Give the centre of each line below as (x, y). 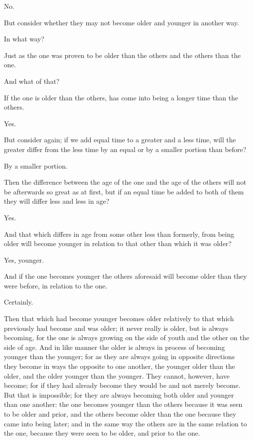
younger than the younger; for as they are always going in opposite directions (119, 356)
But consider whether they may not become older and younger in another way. (122, 22)
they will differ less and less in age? (57, 201)
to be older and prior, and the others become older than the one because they (120, 414)
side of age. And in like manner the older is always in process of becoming (115, 347)
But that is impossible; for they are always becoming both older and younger (119, 394)
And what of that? (32, 81)
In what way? (24, 39)
